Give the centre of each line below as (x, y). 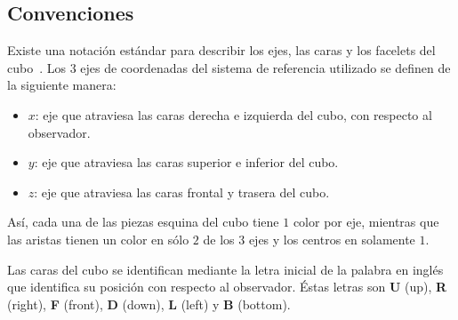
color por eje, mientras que (366, 222)
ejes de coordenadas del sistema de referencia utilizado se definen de (265, 67)
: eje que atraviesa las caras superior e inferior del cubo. (186, 162)
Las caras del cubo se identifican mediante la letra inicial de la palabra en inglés (225, 269)
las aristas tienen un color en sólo (98, 239)
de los (219, 239)
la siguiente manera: (62, 85)
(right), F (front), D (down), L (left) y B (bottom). (149, 304)
